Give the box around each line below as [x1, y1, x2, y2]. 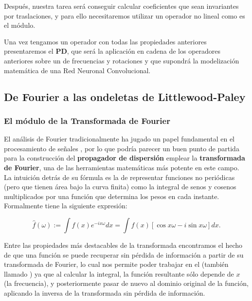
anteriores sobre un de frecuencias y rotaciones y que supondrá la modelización [4, 55, 239, 65]
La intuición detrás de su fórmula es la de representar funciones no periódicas [4, 172, 235, 182]
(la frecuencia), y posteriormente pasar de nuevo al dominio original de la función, [4, 278, 249, 288]
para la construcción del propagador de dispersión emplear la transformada [4, 153, 245, 163]
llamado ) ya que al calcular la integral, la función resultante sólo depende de [4, 268, 234, 279]
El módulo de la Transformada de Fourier [4, 114, 170, 126]
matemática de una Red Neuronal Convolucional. [4, 65, 151, 75]
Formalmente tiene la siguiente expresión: [4, 201, 127, 211]
